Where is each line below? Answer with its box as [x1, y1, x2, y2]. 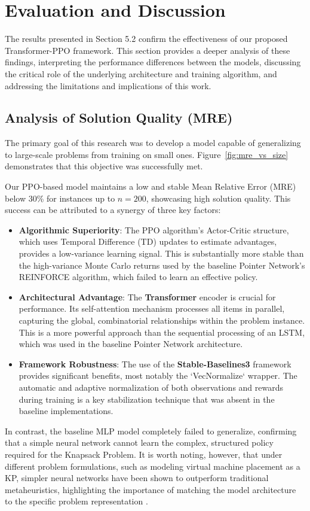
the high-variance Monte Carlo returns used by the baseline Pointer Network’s [19, 258, 305, 271]
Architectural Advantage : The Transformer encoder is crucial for [19, 290, 276, 303]
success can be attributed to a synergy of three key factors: [5, 203, 221, 216]
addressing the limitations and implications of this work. [5, 79, 211, 92]
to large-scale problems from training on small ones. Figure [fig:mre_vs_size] [5, 148, 288, 160]
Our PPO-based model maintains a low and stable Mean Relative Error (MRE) [5, 180, 296, 193]
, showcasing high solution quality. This [146, 191, 291, 204]
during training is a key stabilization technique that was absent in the [19, 393, 275, 405]
